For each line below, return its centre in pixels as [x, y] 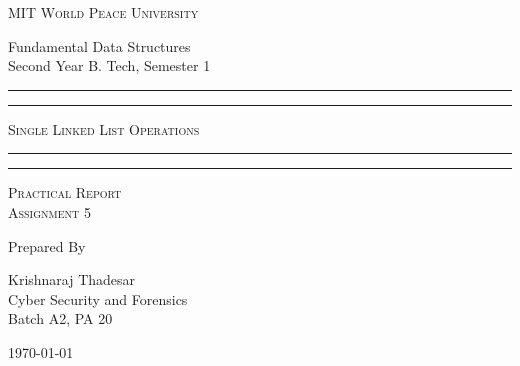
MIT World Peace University [103, 12]
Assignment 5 [49, 211]
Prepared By [47, 245]
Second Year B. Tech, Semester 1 [109, 65]
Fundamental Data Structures [99, 45]
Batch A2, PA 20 [60, 318]
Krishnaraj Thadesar [72, 279]
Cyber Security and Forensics [98, 298]
